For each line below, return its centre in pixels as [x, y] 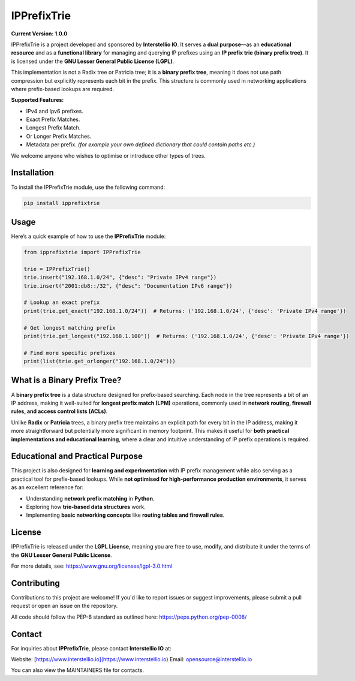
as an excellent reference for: [47, 487]
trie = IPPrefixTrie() [57, 269]
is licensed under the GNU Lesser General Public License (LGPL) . [93, 61]
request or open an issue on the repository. [64, 606]
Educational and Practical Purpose [77, 456]
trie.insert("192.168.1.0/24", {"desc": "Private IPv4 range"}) [120, 278]
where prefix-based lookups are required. [63, 89]
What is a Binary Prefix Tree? [66, 380]
